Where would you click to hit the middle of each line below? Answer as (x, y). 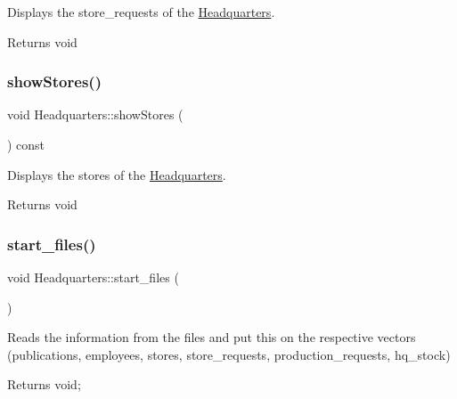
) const (26, 144)
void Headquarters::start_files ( (93, 277)
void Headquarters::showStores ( (95, 114)
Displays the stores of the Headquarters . (117, 174)
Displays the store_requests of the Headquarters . (141, 12)
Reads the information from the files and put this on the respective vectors (212, 337)
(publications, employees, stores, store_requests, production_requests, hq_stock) (229, 354)
